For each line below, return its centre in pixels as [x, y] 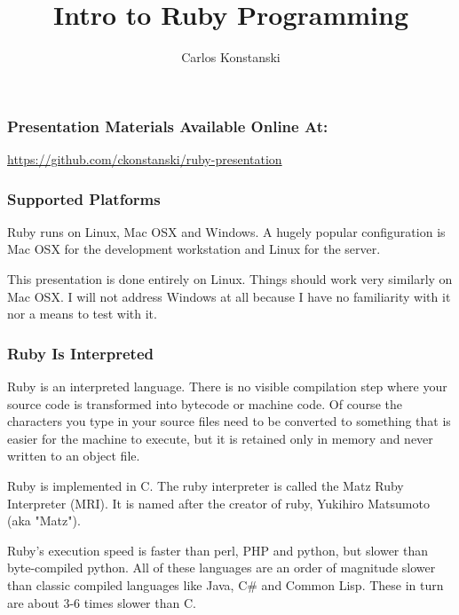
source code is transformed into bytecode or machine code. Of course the [205, 403]
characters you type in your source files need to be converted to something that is [229, 421]
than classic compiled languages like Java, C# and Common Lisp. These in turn [226, 584]
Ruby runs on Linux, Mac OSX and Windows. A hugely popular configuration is [226, 231]
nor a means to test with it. [82, 314]
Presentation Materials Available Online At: [168, 126]
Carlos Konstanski [231, 57]
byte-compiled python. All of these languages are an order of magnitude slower [222, 568]
